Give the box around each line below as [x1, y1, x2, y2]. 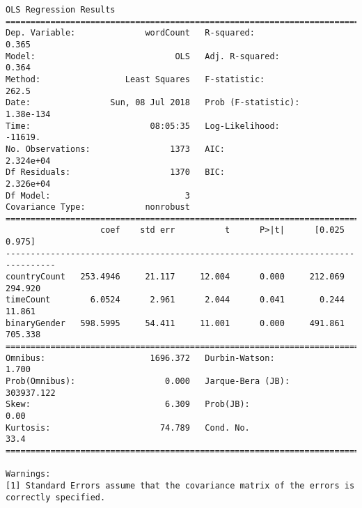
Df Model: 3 [6, 190, 190, 201]
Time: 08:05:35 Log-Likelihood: [6, 121, 280, 131]
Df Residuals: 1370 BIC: [6, 167, 225, 178]
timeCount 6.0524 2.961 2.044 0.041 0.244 [6, 295, 345, 305]
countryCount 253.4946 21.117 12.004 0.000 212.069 [6, 272, 345, 282]
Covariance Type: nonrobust [6, 202, 190, 213]
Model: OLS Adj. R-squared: [6, 51, 280, 61]
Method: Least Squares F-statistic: [6, 74, 265, 84]
